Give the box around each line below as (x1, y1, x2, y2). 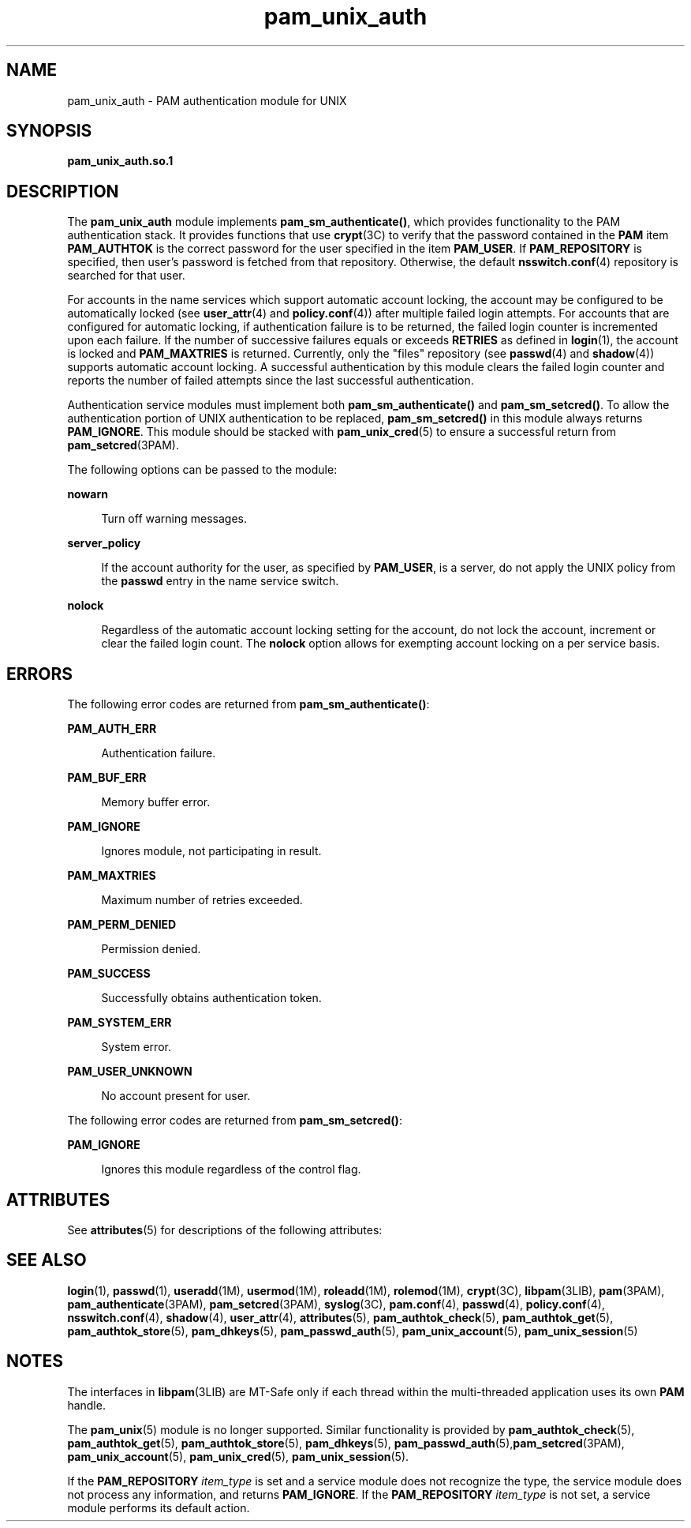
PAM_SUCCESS (67, 967, 151, 981)
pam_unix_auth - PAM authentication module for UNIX (67, 93, 347, 107)
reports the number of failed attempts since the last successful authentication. (67, 374, 474, 388)
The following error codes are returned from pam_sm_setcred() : (67, 1113, 402, 1128)
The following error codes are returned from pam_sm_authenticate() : (67, 697, 430, 711)
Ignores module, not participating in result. (101, 844, 322, 858)
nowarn (67, 487, 109, 501)
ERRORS (6, 663, 73, 684)
